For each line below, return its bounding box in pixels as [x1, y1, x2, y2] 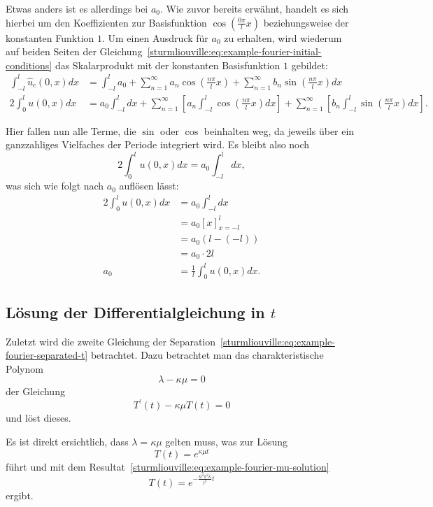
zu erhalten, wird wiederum [224, 30, 342, 45]
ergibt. [6, 487, 34, 502]
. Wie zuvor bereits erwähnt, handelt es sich [160, 1, 349, 15]
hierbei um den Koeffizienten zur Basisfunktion [6, 15, 207, 29]
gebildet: [291, 57, 328, 72]
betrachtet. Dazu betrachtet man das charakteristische [90, 348, 324, 362]
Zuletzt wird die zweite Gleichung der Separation [6, 334, 216, 348]
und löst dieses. [6, 410, 71, 425]
